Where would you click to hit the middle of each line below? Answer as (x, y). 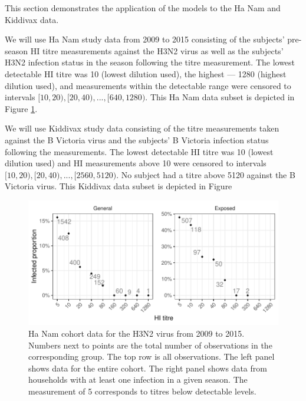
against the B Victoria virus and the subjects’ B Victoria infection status (137, 139)
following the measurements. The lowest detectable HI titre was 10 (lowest (139, 151)
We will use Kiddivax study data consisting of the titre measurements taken (142, 128)
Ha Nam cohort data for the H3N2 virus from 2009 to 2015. (136, 333)
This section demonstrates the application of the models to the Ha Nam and (143, 8)
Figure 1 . (21, 108)
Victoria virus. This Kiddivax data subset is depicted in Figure (119, 186)
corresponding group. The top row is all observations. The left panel (152, 356)
